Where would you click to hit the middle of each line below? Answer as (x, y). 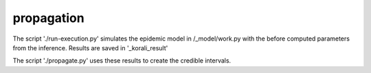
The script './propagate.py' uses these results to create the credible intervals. (122, 61)
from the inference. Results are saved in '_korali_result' (90, 48)
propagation (49, 18)
